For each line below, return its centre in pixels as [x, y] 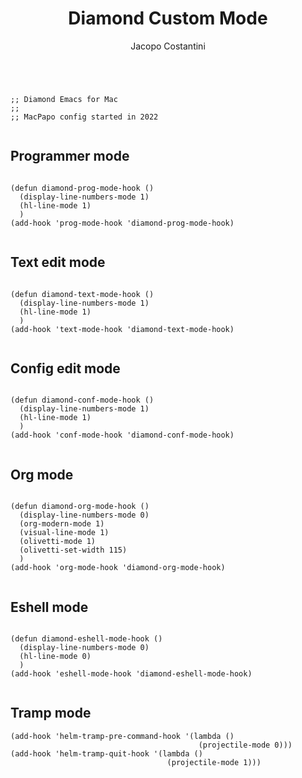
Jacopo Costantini [168, 46]
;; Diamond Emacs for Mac [64, 99]
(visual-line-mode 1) [64, 533]
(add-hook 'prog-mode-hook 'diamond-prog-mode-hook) [122, 223]
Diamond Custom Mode [168, 18]
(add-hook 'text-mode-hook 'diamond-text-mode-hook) [122, 329]
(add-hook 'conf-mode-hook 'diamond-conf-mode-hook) [122, 435]
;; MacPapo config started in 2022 [84, 117]
